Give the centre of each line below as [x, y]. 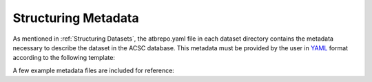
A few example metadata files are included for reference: [94, 70]
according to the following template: [64, 58]
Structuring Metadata [76, 18]
